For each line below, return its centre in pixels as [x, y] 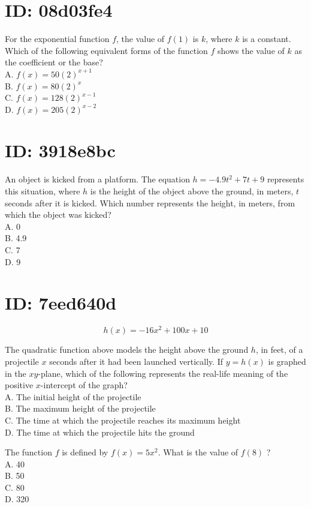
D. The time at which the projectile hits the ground [100, 432]
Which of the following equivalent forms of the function [106, 50]
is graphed [287, 361]
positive [19, 385]
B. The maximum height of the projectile [80, 408]
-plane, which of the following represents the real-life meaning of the [163, 373]
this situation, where [43, 191]
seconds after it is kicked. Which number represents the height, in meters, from [150, 202]
